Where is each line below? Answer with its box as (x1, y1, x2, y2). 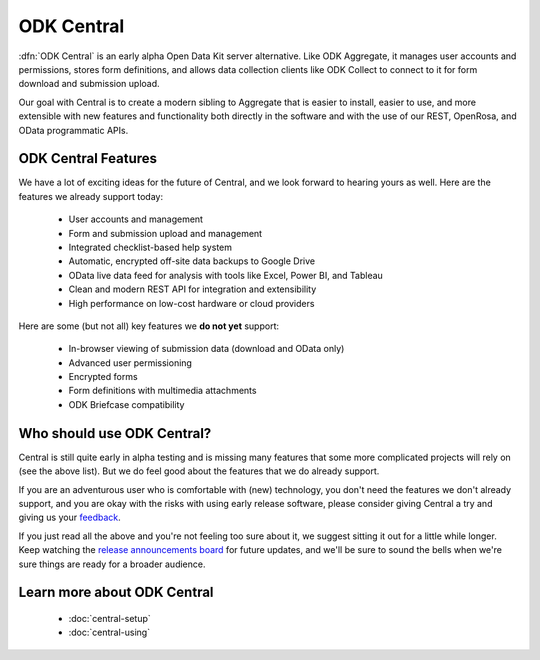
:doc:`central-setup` (68, 612, 152, 624)
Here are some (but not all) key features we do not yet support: (18, 320, 280, 332)
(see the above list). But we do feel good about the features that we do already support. (18, 465, 380, 477)
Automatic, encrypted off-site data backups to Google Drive (68, 255, 315, 267)
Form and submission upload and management (68, 227, 263, 239)
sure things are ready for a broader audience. (18, 558, 206, 570)
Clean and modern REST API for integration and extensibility (68, 283, 317, 295)
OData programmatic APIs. (18, 124, 129, 136)
